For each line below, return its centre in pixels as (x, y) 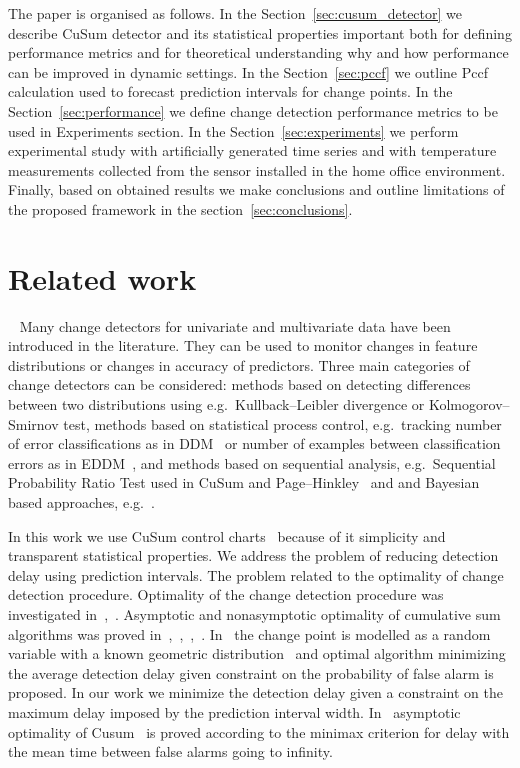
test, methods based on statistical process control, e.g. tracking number (282, 423)
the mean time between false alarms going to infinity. (170, 751)
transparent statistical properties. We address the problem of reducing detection (253, 555)
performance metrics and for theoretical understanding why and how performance (258, 52)
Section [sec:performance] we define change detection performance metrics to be (253, 110)
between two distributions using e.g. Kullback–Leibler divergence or (216, 404)
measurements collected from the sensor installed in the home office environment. (257, 169)
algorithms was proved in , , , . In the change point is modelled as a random (249, 633)
